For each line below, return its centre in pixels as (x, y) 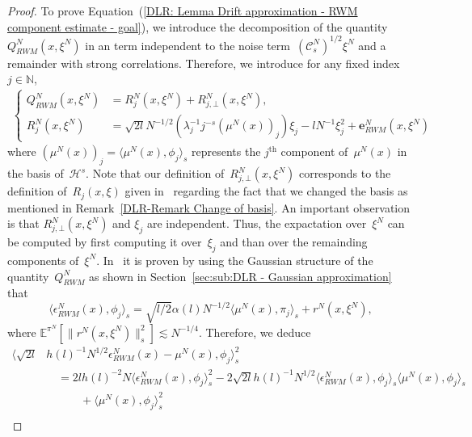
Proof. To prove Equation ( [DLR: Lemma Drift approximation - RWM (183, 11)
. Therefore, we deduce (255, 332)
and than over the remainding (294, 242)
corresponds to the (345, 173)
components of (43, 260)
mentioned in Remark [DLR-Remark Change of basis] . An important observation (209, 207)
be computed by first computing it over (105, 242)
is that (23, 223)
